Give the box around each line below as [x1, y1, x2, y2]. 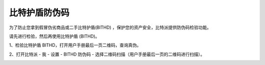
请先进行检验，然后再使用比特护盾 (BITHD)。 [9, 33, 100, 39]
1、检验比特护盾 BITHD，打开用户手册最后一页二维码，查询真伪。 [9, 42, 142, 48]
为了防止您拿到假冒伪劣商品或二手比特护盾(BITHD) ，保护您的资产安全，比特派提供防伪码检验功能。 [9, 24, 212, 30]
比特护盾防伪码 [9, 7, 70, 18]
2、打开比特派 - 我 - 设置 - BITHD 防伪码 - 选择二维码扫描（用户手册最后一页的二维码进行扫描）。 [9, 51, 205, 57]
